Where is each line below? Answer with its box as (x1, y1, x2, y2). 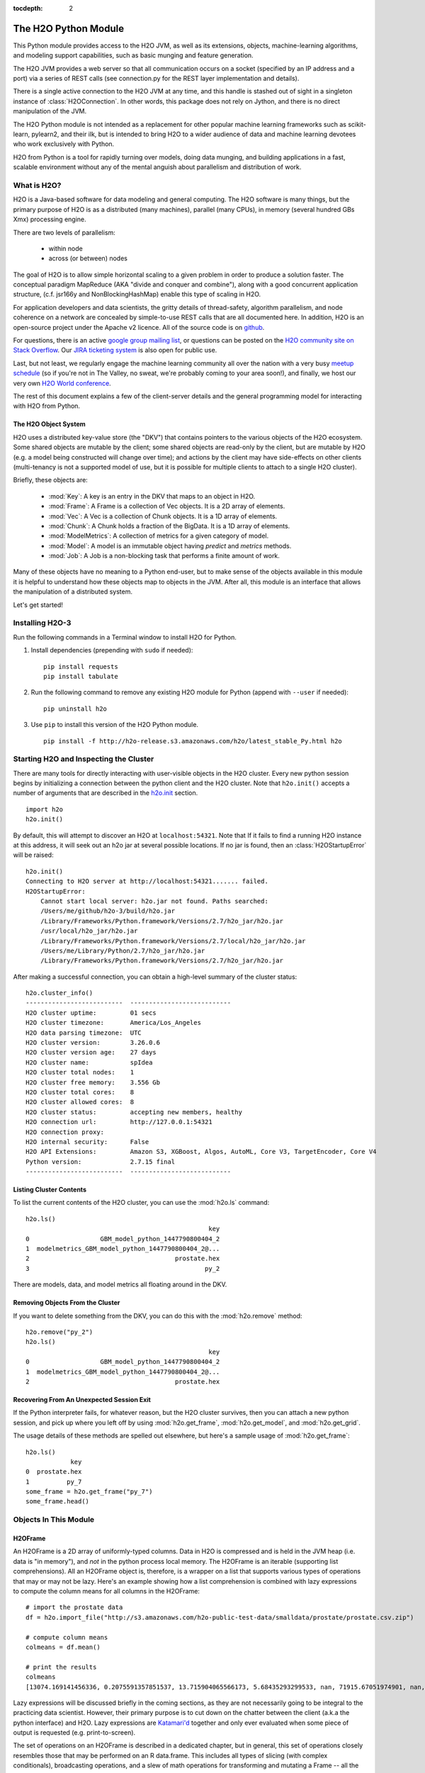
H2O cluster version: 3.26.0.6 (25, 1039, 161, 1047)
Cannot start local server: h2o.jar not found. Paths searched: (40, 897, 268, 905)
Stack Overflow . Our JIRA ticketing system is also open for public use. (13, 346, 217, 355)
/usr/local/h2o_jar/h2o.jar (40, 927, 138, 935)
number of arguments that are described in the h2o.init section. (13, 789, 198, 797)
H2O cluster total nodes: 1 (25, 1068, 135, 1077)
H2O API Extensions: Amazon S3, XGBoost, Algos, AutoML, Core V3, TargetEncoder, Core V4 (25, 1147, 377, 1156)
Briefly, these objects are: (13, 476, 88, 484)
